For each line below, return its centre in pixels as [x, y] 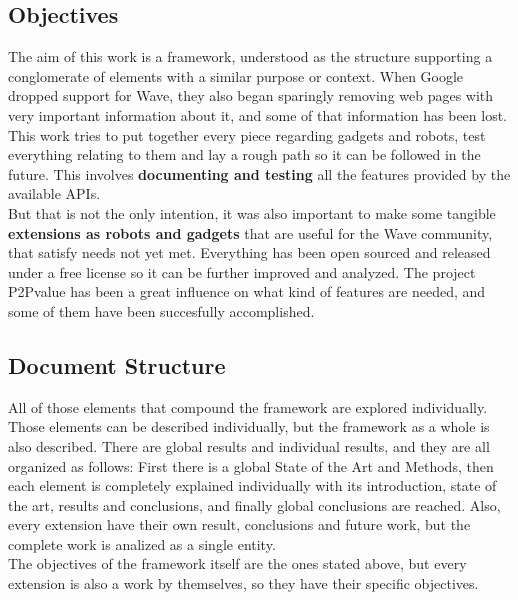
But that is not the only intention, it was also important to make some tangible [252, 212]
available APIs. [54, 193]
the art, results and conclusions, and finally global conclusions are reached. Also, [254, 504]
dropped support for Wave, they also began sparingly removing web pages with [251, 95]
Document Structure [117, 364]
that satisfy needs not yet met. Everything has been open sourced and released [249, 252]
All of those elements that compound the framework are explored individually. [248, 406]
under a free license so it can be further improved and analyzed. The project [242, 271]
